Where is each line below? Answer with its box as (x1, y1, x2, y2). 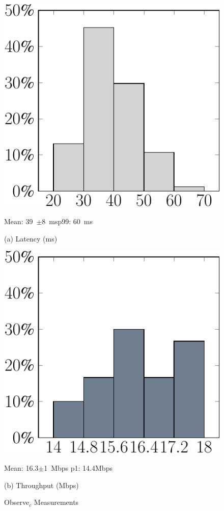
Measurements (34, 497, 79, 507)
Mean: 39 (4, 216, 33, 226)
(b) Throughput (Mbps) (4, 479, 79, 490)
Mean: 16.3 (4, 463, 39, 473)
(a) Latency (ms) (4, 233, 58, 244)
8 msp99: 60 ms (42, 216, 93, 226)
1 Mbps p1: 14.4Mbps (44, 463, 113, 473)
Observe (4, 497, 30, 507)
